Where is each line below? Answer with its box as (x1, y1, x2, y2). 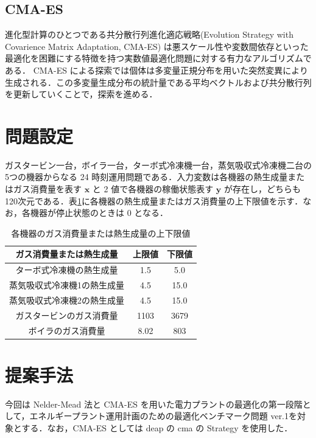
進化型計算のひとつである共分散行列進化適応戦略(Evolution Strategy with (5, 28, 293, 41)
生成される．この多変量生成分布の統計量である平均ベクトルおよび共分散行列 (5, 75, 312, 88)
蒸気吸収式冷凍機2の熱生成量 (9, 293, 124, 306)
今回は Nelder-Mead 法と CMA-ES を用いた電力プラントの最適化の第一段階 (5, 397, 303, 410)
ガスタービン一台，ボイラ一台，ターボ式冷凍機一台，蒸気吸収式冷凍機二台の (5, 158, 312, 171)
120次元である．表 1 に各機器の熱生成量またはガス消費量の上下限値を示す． (5, 194, 303, 207)
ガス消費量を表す (13, 182, 82, 195)
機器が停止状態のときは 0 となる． (30, 206, 168, 219)
